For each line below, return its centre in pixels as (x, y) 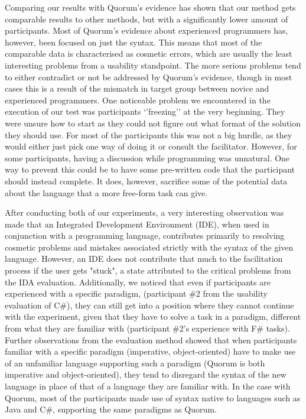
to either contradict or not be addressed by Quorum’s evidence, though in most (149, 77)
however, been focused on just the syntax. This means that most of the (134, 42)
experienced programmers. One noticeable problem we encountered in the (138, 100)
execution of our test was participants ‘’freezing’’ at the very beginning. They (145, 111)
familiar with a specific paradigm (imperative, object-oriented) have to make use (150, 351)
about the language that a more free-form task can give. (106, 192)
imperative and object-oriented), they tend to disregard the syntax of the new (146, 374)
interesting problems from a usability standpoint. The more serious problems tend (153, 65)
